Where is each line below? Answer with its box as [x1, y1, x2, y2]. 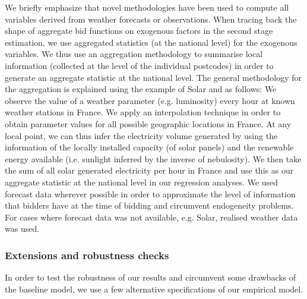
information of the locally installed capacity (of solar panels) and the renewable [5, 141, 294, 153]
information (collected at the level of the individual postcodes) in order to [5, 59, 274, 71]
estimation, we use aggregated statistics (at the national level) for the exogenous [5, 36, 297, 48]
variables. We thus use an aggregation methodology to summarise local [5, 48, 263, 60]
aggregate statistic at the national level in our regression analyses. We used [5, 175, 278, 188]
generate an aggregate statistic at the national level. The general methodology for [5, 71, 302, 83]
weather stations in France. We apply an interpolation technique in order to [5, 106, 281, 118]
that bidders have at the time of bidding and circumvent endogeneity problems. [5, 199, 294, 212]
